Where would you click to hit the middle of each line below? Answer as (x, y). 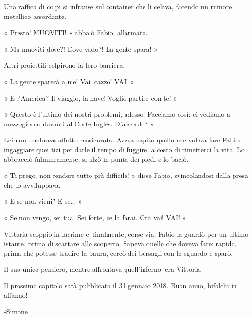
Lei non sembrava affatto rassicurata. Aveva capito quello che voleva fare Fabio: (122, 140)
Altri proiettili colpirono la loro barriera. (64, 65)
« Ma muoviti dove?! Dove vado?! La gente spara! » (81, 48)
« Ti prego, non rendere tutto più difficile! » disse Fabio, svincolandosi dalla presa (126, 175)
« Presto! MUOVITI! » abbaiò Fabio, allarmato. (76, 32)
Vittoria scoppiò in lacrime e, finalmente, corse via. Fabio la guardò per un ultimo (126, 234)
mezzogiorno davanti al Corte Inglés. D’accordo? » (79, 123)
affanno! (16, 295)
